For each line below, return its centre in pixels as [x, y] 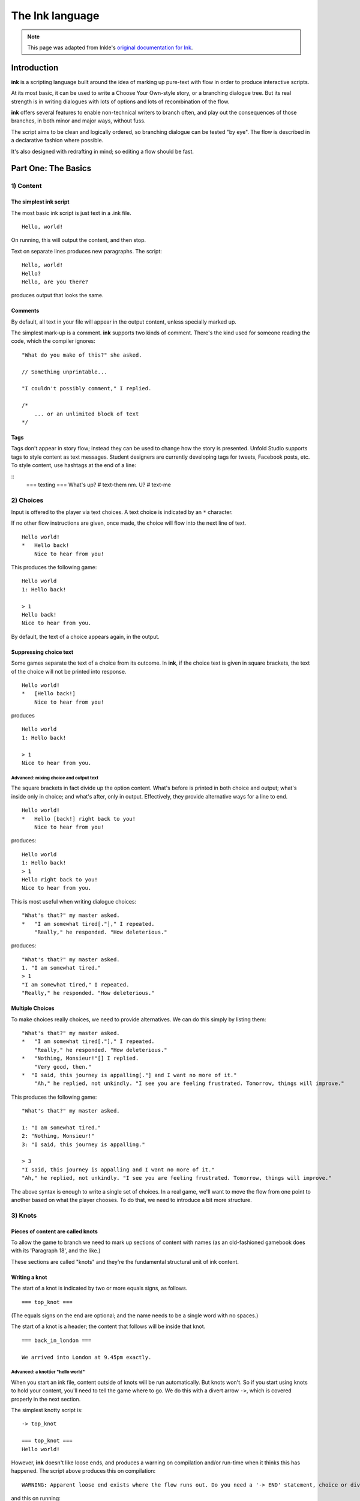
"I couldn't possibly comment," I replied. [87, 388]
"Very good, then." [63, 1067]
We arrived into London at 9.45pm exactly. [87, 1357]
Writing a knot [29, 1277]
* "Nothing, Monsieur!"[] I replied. [80, 1059]
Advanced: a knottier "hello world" [48, 1372]
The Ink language [55, 16]
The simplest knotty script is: [47, 1410]
